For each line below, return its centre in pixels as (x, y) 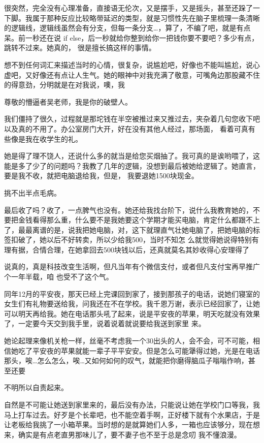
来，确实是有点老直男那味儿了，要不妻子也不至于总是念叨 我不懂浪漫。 (123, 434)
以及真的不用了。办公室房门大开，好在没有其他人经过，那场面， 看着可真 (126, 128)
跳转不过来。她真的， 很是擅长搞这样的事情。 (80, 48)
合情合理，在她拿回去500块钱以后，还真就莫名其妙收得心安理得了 (141, 249)
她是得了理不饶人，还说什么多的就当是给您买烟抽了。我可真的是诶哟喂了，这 (132, 156)
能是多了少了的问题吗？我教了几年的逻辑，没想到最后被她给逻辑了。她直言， (132, 165)
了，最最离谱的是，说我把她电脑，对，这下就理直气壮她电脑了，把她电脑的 (128, 229)
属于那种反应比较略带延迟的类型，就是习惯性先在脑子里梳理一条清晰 (146, 18)
